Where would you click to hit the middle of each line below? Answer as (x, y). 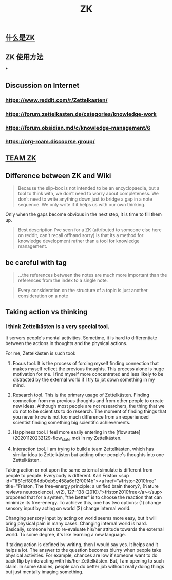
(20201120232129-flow (37, 438)
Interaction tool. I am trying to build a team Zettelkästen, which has (83, 449)
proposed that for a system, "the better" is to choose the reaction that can (84, 497)
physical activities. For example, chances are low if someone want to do (81, 555)
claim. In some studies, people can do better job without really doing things (85, 566)
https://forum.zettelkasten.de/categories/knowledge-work (81, 114)
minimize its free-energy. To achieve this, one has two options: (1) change (83, 502)
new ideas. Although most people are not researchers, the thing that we (89, 406)
